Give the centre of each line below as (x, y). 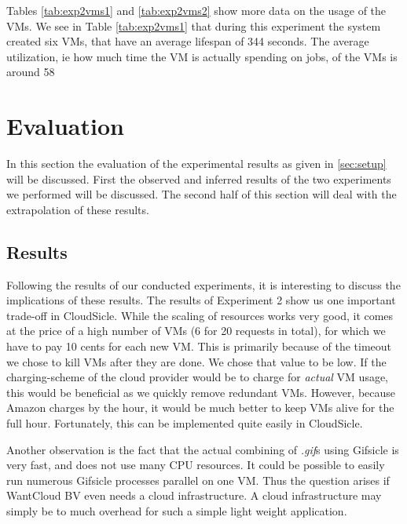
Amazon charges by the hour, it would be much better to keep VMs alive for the (200, 408)
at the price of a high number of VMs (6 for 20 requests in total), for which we (196, 331)
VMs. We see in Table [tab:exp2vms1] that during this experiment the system (194, 25)
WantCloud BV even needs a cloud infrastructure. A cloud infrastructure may (194, 495)
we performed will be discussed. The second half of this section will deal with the (202, 194)
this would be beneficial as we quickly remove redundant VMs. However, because (201, 392)
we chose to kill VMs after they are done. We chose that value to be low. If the (196, 361)
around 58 (31, 72)
